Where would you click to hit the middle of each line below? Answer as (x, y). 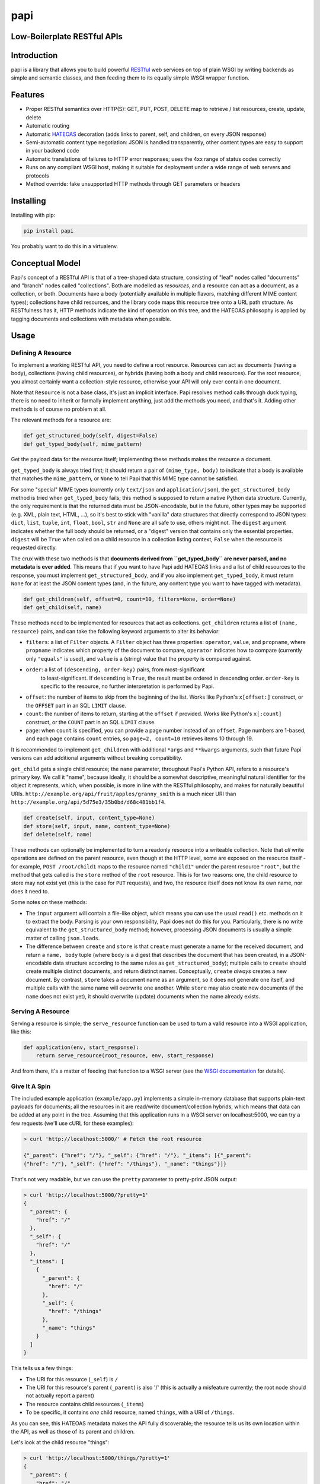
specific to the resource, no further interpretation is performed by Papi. (127, 686)
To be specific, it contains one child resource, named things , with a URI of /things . (130, 1412)
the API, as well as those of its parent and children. (73, 1431)
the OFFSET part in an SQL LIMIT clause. (76, 705)
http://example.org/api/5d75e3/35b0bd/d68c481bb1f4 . (88, 802)
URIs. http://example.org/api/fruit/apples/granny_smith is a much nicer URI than (124, 794)
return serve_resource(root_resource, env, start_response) (125, 1056)
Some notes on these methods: (49, 902)
